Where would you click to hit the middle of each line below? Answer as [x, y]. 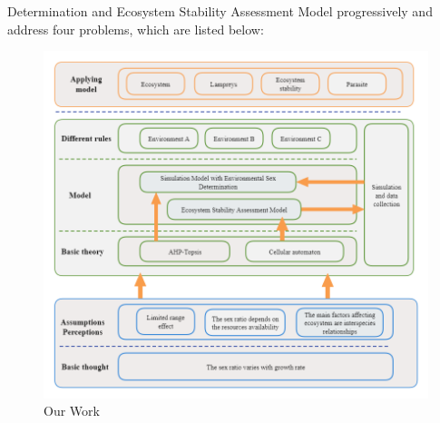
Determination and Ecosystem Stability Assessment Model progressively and [220, 11]
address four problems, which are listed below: [136, 29]
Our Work [72, 411]
